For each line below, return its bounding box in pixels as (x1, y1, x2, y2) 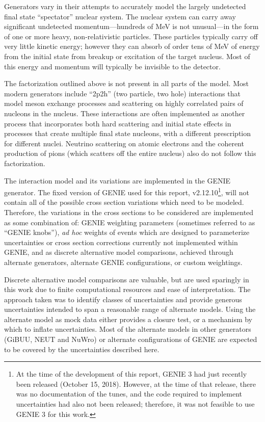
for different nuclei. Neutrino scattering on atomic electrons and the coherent (4, 138, 244, 148)
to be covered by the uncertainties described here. (4, 344, 160, 354)
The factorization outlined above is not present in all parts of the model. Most (4, 78, 249, 89)
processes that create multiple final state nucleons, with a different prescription (4, 128, 251, 139)
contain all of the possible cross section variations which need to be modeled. (4, 197, 244, 207)
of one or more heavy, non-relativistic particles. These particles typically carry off (4, 31, 258, 41)
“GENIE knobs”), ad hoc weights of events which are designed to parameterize (4, 227, 250, 238)
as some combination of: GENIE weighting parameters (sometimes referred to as (4, 217, 255, 227)
